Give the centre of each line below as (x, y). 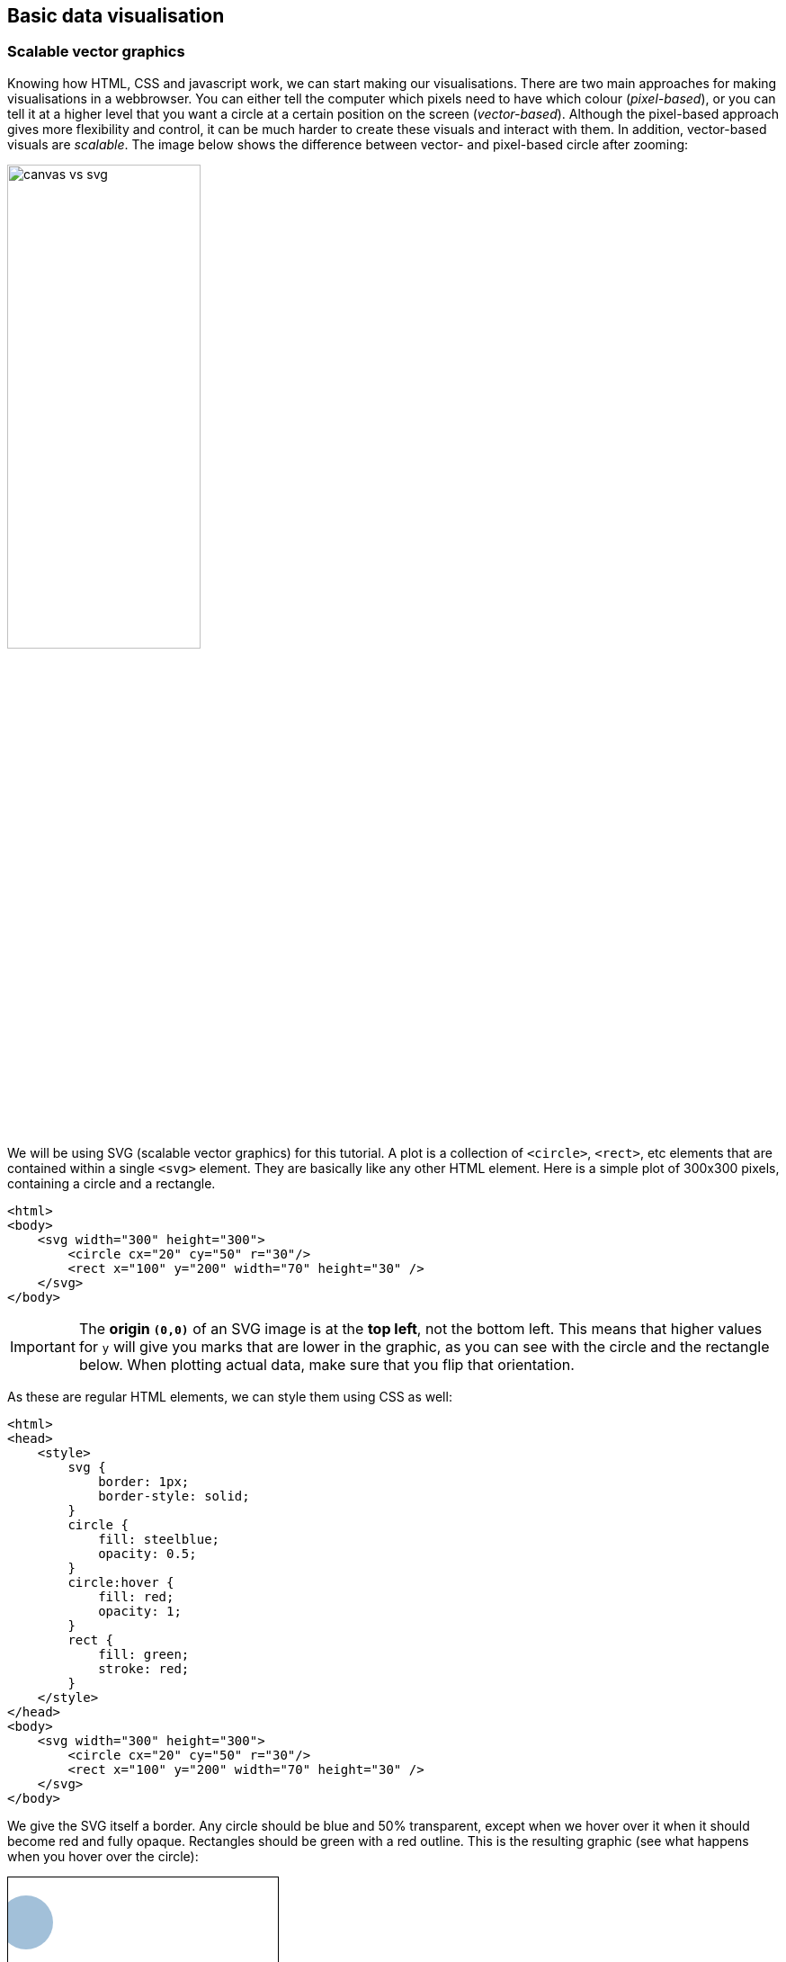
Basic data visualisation (116, 16)
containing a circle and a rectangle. (112, 1183)
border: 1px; (144, 1481)
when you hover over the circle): (103, 1856)
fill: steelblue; (159, 1539)
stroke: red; (144, 1668)
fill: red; (136, 1596)
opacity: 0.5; (147, 1553)
